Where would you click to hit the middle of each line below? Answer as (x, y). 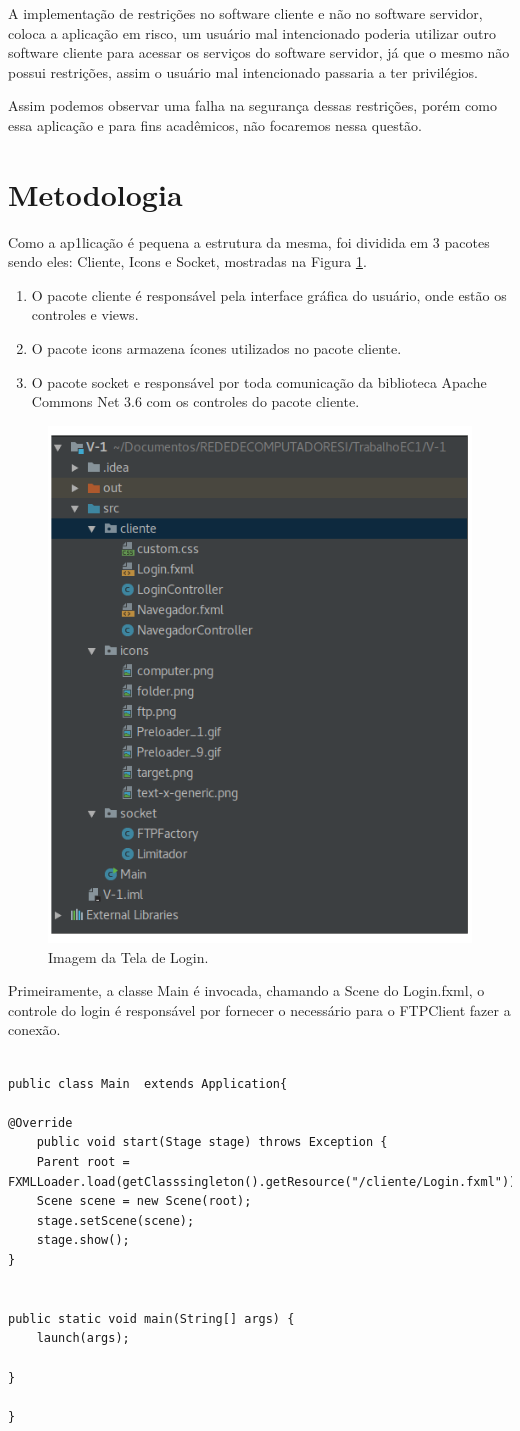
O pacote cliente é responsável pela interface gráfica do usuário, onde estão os (269, 294)
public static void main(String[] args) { (151, 1318)
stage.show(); (83, 1240)
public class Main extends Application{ (148, 1083)
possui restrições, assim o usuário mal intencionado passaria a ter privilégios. (243, 71)
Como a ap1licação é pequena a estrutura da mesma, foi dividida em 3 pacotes (249, 241)
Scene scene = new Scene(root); (144, 1201)
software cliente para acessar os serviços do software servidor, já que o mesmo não (259, 52)
